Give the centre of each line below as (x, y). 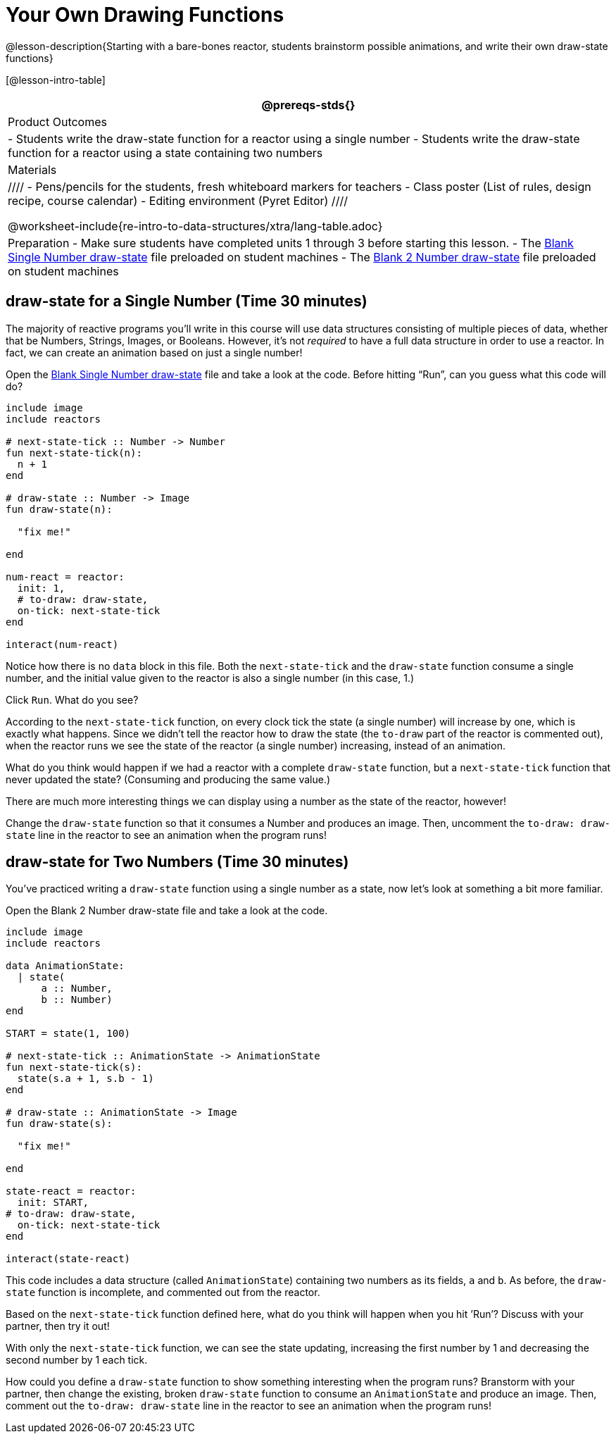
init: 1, (41, 588)
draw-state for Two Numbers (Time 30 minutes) (177, 862)
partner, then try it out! (58, 1326)
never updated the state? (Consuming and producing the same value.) (168, 779)
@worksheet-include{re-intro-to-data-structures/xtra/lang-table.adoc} (195, 226)
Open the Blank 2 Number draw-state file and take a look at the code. (167, 911)
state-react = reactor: (71, 1191)
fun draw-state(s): (59, 1124)
